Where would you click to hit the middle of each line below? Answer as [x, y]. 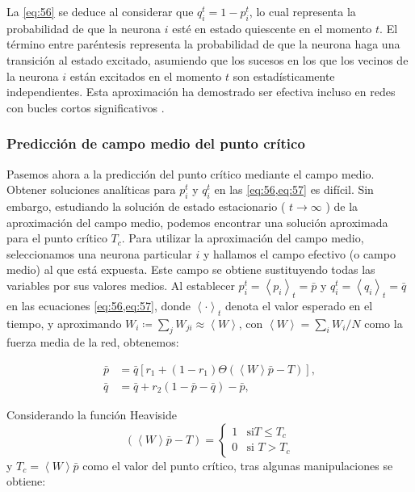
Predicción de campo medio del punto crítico [156, 143]
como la [384, 323]
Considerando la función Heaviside [92, 414]
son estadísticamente [284, 76]
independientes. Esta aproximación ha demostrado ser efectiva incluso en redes [201, 92]
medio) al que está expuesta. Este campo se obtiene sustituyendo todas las [191, 269]
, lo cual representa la [302, 11]
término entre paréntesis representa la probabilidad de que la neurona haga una [203, 44]
